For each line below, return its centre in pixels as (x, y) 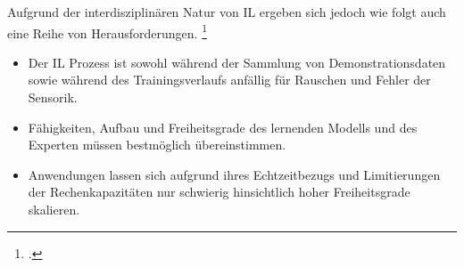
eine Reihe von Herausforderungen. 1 (108, 31)
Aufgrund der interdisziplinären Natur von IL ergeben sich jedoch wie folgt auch (227, 12)
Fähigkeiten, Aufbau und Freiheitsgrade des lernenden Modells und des (223, 127)
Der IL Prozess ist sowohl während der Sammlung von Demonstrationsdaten (237, 62)
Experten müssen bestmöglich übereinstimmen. (157, 145)
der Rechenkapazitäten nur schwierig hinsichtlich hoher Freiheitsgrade (219, 192)
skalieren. (54, 209)
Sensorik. (53, 97)
